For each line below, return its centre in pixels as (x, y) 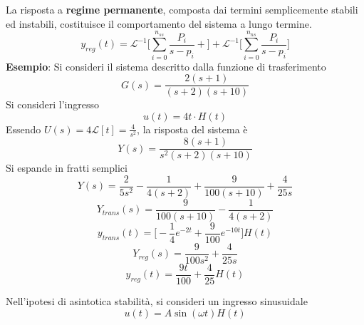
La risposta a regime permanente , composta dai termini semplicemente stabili (182, 9)
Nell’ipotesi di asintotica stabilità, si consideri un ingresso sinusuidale (157, 301)
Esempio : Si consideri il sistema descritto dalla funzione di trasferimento (166, 66)
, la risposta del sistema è (192, 129)
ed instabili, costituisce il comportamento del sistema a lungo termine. (159, 23)
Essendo (24, 129)
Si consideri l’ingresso (52, 104)
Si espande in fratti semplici (67, 168)
